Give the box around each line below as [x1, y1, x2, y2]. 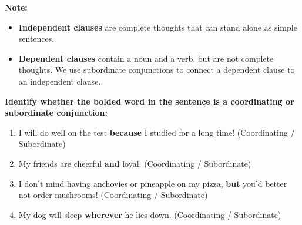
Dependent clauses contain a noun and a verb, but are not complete [18, 52, 274, 64]
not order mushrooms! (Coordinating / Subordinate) [18, 189, 208, 201]
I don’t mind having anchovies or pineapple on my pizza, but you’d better [18, 177, 287, 189]
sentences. [18, 32, 55, 45]
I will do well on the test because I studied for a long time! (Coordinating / [18, 126, 295, 138]
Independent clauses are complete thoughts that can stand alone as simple [18, 21, 297, 33]
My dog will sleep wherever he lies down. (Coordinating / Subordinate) [18, 208, 281, 220]
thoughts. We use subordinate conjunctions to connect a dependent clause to [18, 63, 295, 76]
